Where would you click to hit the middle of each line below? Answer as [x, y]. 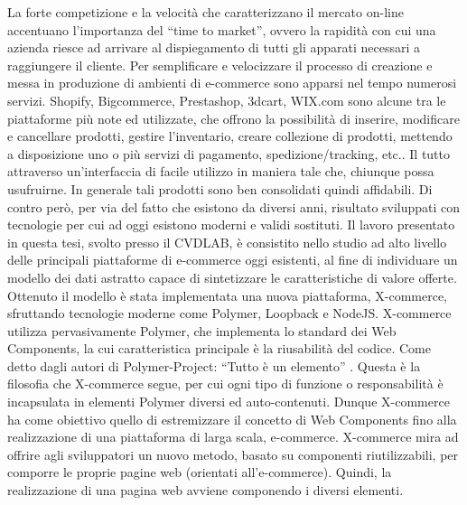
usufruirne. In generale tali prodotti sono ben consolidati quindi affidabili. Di [220, 188]
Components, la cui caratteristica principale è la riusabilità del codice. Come [219, 348]
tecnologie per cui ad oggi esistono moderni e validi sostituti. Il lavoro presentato [231, 224]
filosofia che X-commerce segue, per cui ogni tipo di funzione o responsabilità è [225, 383]
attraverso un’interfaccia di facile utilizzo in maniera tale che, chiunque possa [221, 171]
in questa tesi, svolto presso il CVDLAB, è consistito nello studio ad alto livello [227, 242]
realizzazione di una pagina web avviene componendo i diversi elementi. [205, 490]
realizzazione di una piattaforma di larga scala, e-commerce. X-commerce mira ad [233, 437]
